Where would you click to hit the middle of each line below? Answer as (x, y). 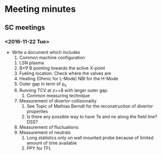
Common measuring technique (58, 96)
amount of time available (52, 143)
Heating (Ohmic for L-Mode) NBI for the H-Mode (69, 78)
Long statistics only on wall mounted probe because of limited (90, 138)
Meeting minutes (40, 9)
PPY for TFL (39, 148)
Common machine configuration (52, 57)
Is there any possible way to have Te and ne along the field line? (92, 116)
